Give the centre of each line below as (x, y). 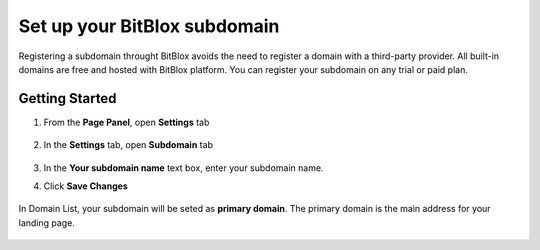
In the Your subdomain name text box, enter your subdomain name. (183, 167)
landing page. (46, 222)
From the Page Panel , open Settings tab (126, 122)
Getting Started (67, 98)
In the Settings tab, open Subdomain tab (128, 145)
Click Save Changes (86, 186)
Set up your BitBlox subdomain (149, 26)
